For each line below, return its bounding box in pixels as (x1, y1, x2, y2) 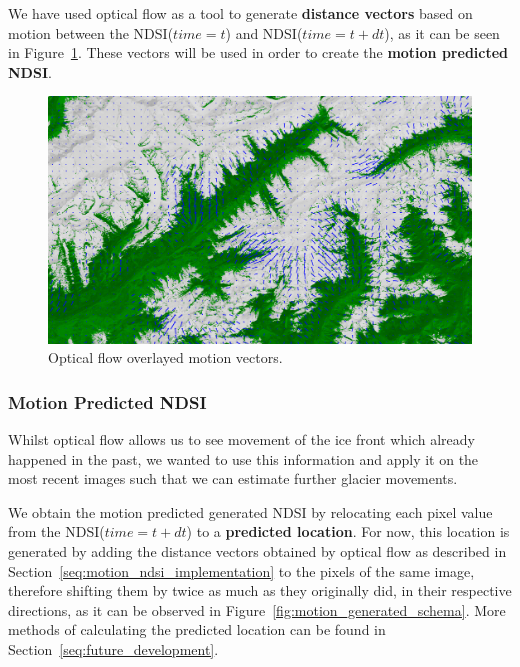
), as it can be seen (384, 22, 500, 43)
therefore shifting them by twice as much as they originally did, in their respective (8, 580, 512, 601)
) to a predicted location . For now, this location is (186, 521, 510, 542)
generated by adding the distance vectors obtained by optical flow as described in (8, 540, 507, 561)
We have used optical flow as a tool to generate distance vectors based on (8, 3, 473, 23)
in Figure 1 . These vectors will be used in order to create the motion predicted (8, 42, 509, 63)
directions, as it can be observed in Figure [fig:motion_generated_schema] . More (8, 599, 506, 620)
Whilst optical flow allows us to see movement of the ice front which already (8, 428, 475, 449)
